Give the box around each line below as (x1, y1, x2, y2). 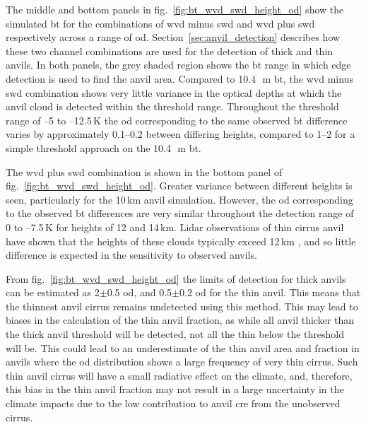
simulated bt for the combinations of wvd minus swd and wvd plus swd (6, 16, 315, 30)
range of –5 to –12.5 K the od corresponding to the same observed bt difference (6, 112, 348, 127)
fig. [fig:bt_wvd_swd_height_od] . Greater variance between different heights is (6, 178, 353, 193)
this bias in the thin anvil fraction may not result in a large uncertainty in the (6, 382, 344, 397)
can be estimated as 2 (6, 285, 100, 300)
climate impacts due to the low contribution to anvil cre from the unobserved (6, 396, 341, 411)
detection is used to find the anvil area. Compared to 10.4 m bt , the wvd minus (6, 71, 353, 86)
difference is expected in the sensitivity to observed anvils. (6, 247, 257, 262)
